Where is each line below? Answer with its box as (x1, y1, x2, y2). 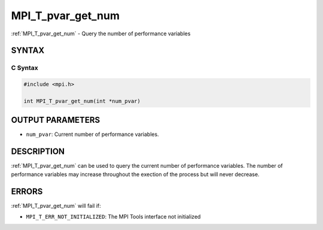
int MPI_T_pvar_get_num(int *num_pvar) (23, 98, 141, 104)
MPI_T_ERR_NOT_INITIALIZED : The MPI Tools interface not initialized (26, 213, 201, 220)
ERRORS (11, 186, 43, 196)
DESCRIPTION (11, 147, 65, 157)
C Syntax (11, 63, 38, 72)
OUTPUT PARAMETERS (11, 115, 100, 125)
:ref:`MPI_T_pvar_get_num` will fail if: (11, 202, 101, 209)
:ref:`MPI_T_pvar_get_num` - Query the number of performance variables (11, 30, 191, 37)
